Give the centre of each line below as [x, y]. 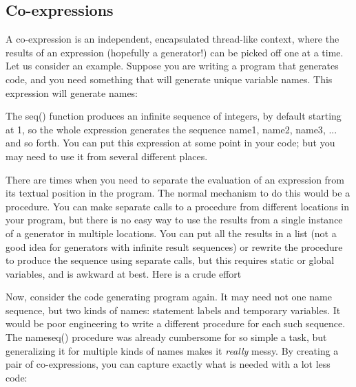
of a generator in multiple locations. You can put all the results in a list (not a [171, 233]
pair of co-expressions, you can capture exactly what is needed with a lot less [168, 364]
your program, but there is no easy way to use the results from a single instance [174, 220]
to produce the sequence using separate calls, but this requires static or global [170, 260]
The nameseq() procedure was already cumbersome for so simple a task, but [166, 337]
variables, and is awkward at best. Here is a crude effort [124, 273]
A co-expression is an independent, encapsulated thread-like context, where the [172, 39]
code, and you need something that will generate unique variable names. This [169, 79]
